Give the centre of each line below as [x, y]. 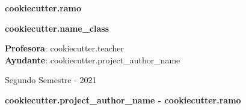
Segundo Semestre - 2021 [51, 80]
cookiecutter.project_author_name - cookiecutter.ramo [123, 100]
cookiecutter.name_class [57, 28]
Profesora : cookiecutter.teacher [64, 48]
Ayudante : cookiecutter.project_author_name [93, 59]
